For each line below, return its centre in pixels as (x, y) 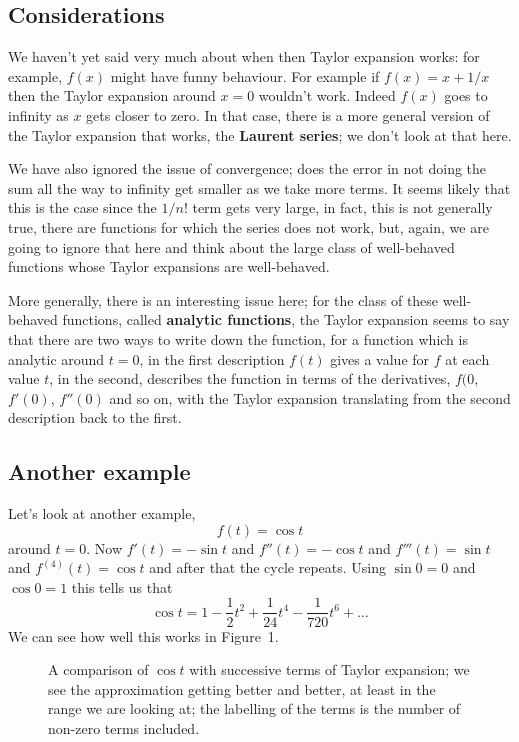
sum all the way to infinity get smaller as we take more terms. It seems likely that (259, 187)
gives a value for (380, 358)
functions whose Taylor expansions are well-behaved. (169, 266)
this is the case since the (82, 207)
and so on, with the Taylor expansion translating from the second (310, 397)
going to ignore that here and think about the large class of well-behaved (231, 246)
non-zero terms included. (124, 727)
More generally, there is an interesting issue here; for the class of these (223, 299)
